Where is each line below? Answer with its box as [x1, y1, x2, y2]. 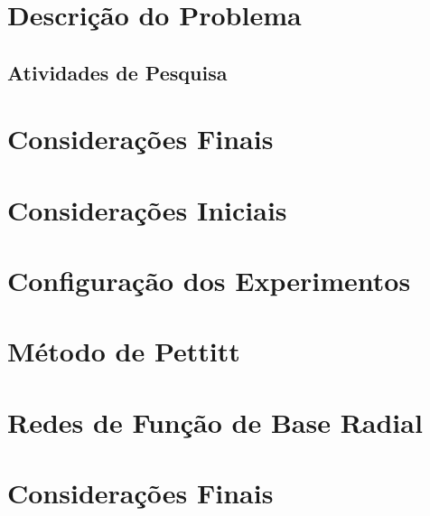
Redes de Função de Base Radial [7, 403, 423, 440]
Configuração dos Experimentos [7, 262, 411, 299]
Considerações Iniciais [7, 191, 287, 228]
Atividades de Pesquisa [7, 58, 228, 86]
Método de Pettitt [7, 333, 240, 370]
